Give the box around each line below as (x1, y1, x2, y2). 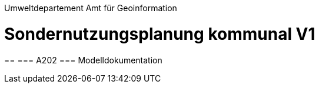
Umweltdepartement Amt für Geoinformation (4, 3, 177, 13)
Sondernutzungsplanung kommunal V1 (4, 23, 315, 44)
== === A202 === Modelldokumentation (4, 55, 162, 65)
